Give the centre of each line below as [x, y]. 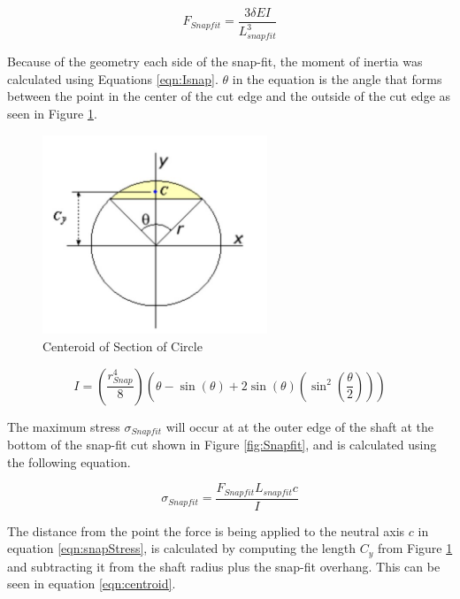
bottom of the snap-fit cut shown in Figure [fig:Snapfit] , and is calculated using [222, 445]
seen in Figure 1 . [52, 113]
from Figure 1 [415, 548]
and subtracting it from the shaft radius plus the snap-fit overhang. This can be [224, 566]
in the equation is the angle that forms [337, 78]
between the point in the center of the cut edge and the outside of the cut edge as [229, 96]
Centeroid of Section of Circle [123, 346]
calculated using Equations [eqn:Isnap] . [113, 78]
